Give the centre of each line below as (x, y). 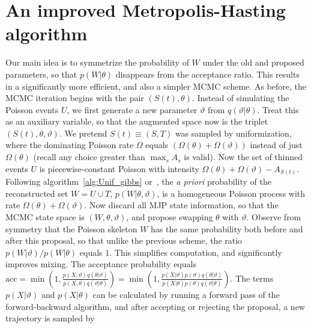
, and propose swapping (170, 216)
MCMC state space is (45, 216)
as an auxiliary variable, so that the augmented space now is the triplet (137, 121)
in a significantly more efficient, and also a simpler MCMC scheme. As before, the (156, 86)
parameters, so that (41, 74)
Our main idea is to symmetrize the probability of (97, 62)
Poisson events (32, 109)
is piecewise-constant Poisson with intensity (119, 168)
